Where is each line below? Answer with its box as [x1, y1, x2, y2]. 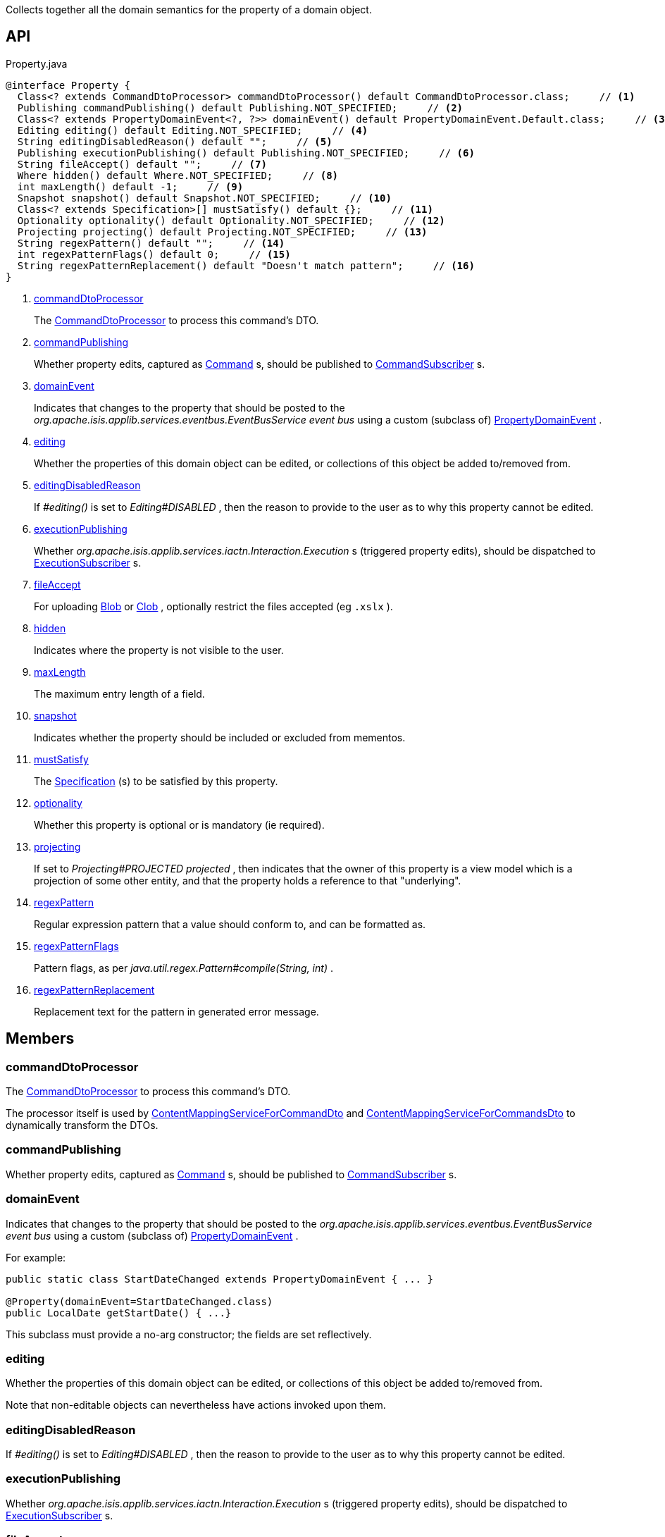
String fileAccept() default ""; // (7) [17, 158, 267, 170]
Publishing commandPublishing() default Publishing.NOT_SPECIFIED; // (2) [17, 101, 464, 113]
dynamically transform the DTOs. [6, 1119, 159, 1132]
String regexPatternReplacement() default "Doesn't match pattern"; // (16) [17, 259, 475, 271]
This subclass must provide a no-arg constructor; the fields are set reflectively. [6, 1328, 372, 1340]
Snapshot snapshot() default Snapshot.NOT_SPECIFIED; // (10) [17, 192, 392, 204]
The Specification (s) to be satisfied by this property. [34, 774, 278, 787]
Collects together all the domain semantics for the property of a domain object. [6, 4, 372, 16]
